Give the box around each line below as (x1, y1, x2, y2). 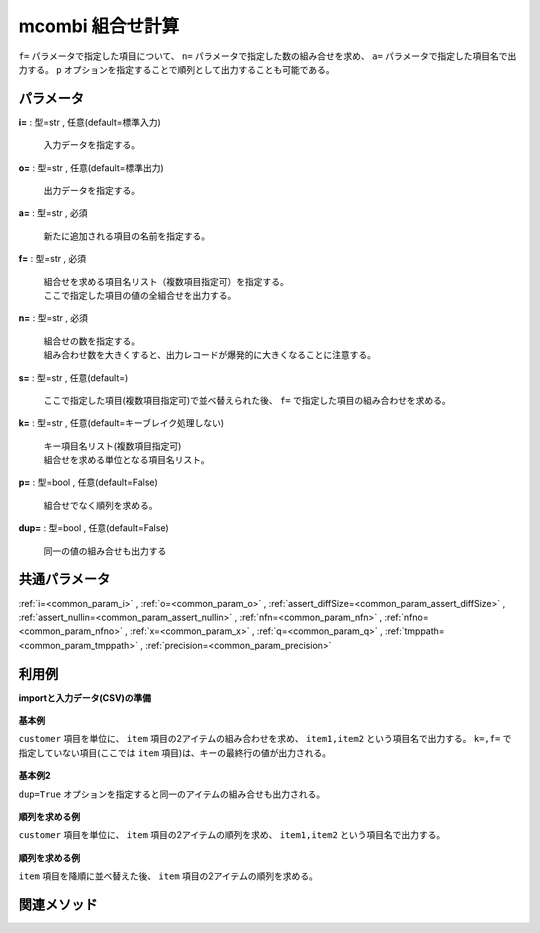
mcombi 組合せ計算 (18, 15, 180, 37)
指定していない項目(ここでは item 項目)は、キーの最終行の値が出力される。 (18, 746, 332, 759)
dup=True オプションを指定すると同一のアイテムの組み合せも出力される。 (18, 788, 325, 800)
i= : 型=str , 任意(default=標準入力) (18, 116, 162, 128)
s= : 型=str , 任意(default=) (18, 371, 129, 384)
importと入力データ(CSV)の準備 (18, 691, 152, 704)
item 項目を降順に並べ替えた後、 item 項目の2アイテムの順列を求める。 (18, 870, 319, 882)
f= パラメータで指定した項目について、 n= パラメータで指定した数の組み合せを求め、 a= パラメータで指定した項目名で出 (18, 50, 517, 62)
